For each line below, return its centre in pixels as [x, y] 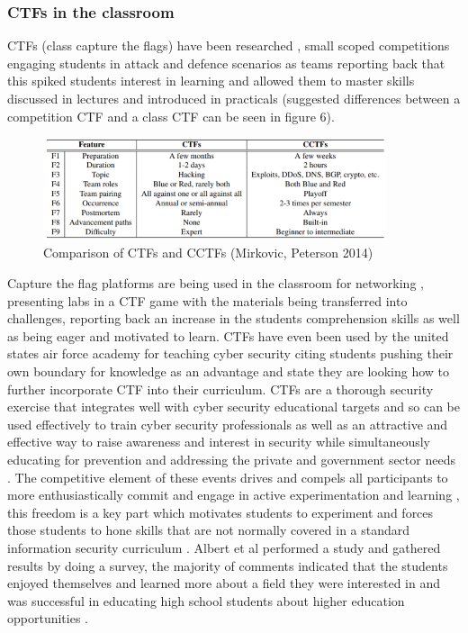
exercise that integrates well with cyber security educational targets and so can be [234, 407]
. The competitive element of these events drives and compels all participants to [228, 477]
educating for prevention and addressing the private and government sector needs [231, 459]
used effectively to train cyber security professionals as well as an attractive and [228, 424]
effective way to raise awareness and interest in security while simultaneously [219, 442]
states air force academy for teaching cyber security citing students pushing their [230, 353]
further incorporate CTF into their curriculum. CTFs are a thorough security [220, 389]
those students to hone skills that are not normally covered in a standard [209, 530]
